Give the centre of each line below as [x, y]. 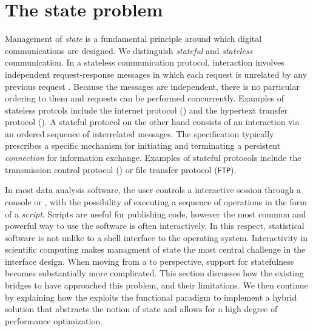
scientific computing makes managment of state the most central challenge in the [155, 249]
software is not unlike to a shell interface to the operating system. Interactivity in [156, 237]
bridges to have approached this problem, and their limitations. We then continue [156, 285]
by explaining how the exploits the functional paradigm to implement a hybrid [151, 297]
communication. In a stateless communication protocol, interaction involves [145, 62]
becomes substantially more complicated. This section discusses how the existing [154, 273]
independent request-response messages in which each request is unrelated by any [156, 74]
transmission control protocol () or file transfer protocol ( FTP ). [121, 169]
